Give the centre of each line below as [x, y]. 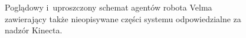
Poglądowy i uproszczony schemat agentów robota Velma [109, 7]
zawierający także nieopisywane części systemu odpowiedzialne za [123, 18]
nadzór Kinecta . [34, 30]
